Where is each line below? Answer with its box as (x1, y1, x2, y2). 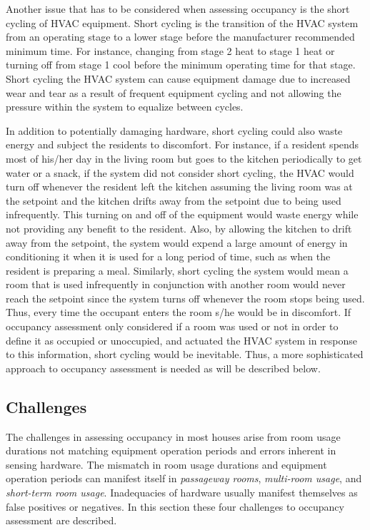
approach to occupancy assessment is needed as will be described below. (6, 360, 321, 375)
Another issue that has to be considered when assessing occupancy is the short (6, 1, 350, 16)
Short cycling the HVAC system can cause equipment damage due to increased (6, 71, 351, 86)
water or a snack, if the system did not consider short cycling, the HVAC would (6, 165, 354, 180)
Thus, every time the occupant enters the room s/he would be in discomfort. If (6, 305, 351, 320)
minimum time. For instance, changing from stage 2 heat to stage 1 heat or (6, 43, 335, 58)
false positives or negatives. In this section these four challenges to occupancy (6, 499, 344, 514)
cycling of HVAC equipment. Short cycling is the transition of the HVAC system (6, 15, 359, 30)
